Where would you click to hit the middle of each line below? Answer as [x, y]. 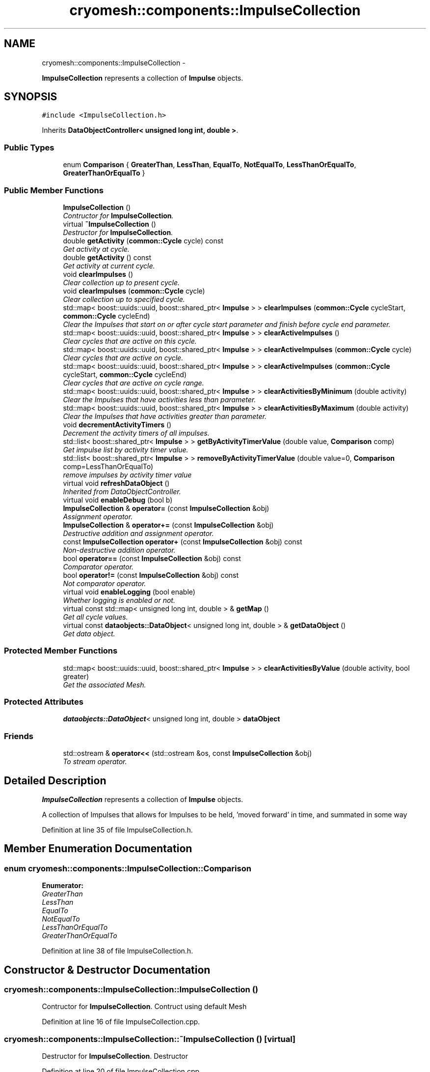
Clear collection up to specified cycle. [124, 299]
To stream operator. [95, 762]
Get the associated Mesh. [105, 685]
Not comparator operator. [105, 583]
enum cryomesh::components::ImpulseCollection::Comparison [128, 868]
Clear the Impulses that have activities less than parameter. [160, 399]
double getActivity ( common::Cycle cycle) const [143, 240]
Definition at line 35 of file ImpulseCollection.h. [117, 830]
